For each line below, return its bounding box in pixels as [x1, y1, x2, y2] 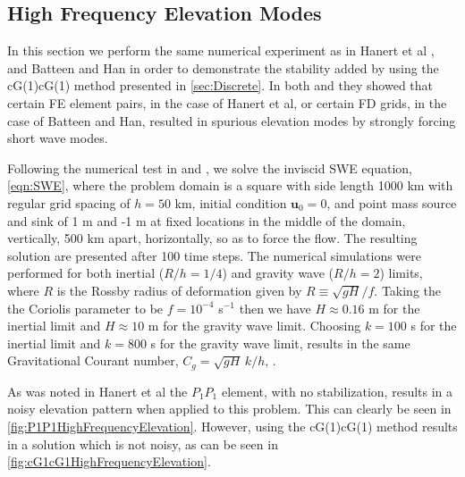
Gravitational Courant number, [7, 351, 179, 370]
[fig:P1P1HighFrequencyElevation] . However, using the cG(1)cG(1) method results [7, 416, 458, 435]
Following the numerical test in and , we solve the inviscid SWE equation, [7, 158, 412, 177]
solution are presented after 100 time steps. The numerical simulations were [7, 246, 421, 264]
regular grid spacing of [7, 193, 131, 212]
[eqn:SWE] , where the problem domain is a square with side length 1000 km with [7, 176, 453, 195]
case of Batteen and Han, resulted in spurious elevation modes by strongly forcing [7, 111, 456, 130]
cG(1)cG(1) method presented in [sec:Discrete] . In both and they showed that [7, 76, 434, 95]
